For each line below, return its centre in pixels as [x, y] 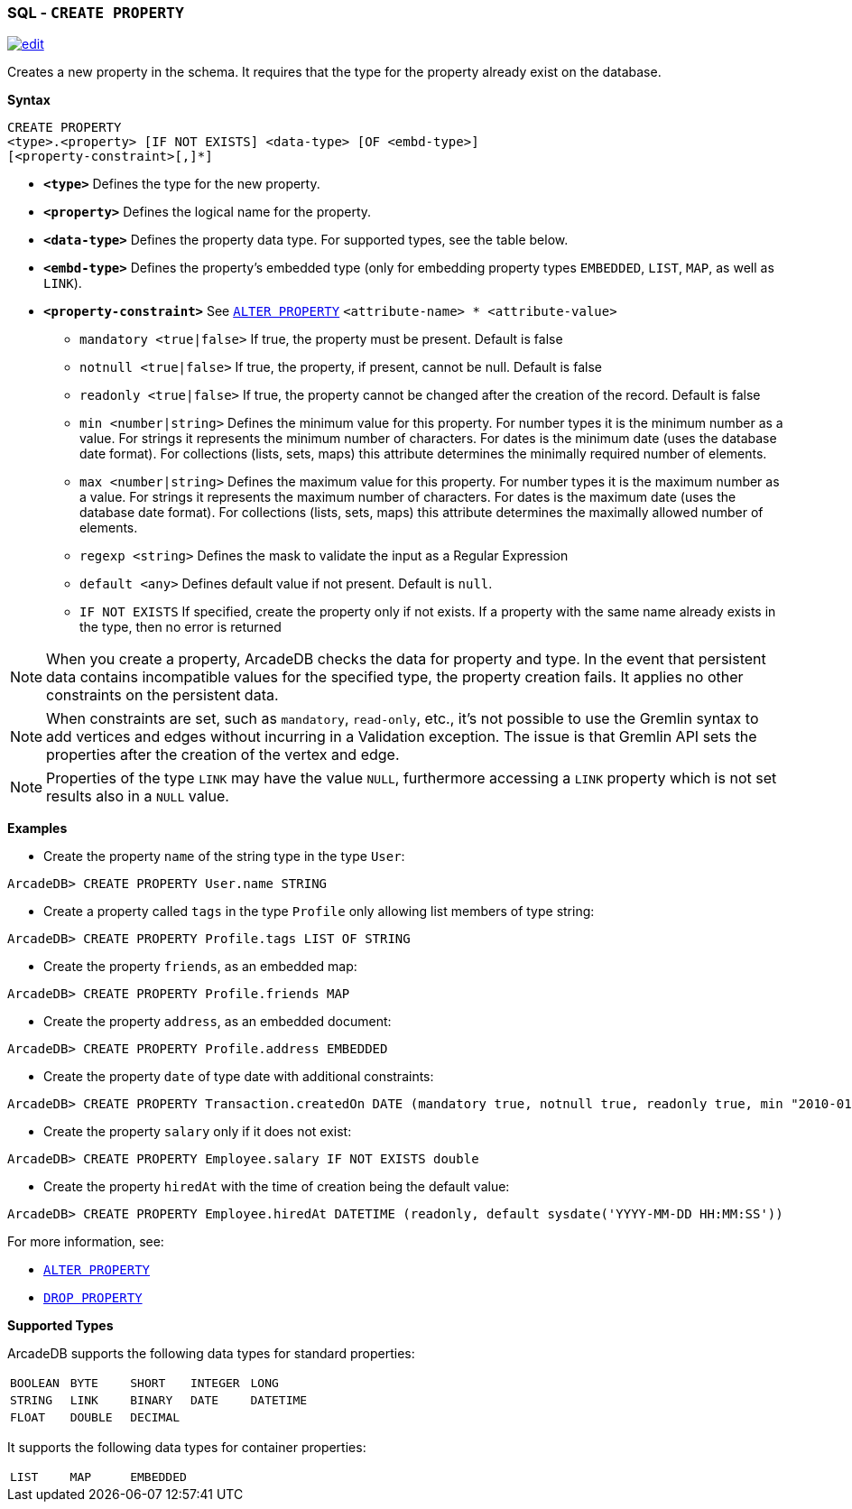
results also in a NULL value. [138, 796]
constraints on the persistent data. [162, 695]
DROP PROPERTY [93, 1298]
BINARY [152, 1401]
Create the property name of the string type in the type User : [224, 856]
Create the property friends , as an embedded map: [200, 967]
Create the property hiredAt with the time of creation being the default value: [277, 1187]
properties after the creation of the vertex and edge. [223, 755]
